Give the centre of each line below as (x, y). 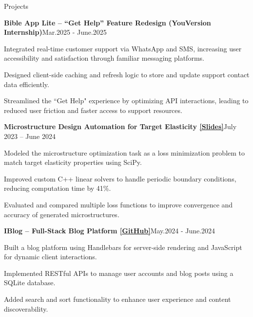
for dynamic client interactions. (50, 257)
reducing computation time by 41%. (58, 188)
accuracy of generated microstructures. (62, 214)
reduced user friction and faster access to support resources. (93, 110)
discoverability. (26, 308)
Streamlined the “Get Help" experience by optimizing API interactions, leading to (126, 101)
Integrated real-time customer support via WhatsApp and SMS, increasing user (123, 48)
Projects (16, 6)
